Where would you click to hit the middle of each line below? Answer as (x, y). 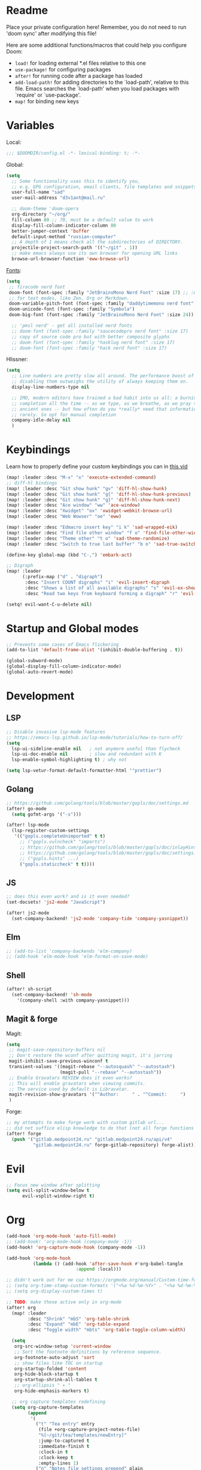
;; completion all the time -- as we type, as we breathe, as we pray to (105, 403)
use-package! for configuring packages (63, 69)
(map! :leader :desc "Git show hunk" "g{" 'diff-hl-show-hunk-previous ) (99, 494)
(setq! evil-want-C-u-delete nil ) (49, 604)
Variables (31, 126)
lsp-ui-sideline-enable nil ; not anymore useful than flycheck (96, 748)
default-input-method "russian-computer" (64, 237)
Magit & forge (32, 1019)
